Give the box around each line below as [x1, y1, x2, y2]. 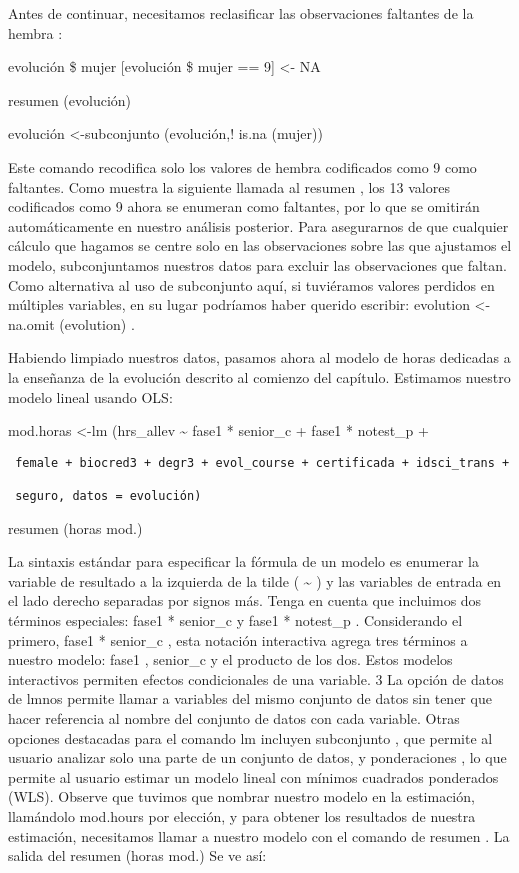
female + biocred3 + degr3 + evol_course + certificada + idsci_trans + [15, 455, 510, 470]
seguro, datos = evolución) [15, 489, 202, 503]
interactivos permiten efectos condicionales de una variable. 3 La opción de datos [8, 668, 504, 689]
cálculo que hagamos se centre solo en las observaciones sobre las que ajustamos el [8, 235, 512, 256]
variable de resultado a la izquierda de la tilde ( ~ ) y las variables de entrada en [8, 570, 502, 591]
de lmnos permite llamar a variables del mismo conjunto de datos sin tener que [8, 688, 492, 709]
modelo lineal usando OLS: [8, 386, 173, 407]
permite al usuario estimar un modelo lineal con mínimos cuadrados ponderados [8, 766, 499, 787]
